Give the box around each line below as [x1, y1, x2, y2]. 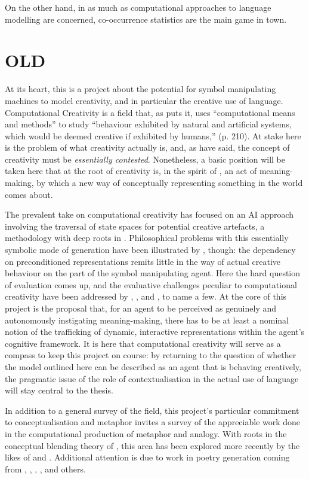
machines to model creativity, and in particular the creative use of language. [5, 94, 283, 106]
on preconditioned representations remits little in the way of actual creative [5, 255, 281, 267]
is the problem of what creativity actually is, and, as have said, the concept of [5, 141, 290, 154]
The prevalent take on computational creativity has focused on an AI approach [5, 208, 294, 221]
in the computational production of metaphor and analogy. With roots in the [5, 427, 287, 440]
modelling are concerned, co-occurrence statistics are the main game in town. [5, 13, 287, 25]
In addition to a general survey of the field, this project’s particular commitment [5, 404, 299, 416]
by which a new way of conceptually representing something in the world [36, 176, 303, 189]
